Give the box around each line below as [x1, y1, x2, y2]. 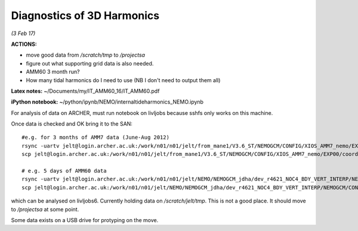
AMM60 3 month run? [26, 68, 80, 76]
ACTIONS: [11, 40, 37, 48]
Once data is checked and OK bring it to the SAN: [11, 120, 132, 127]
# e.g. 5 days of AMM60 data [21, 167, 107, 174]
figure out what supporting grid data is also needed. [26, 60, 154, 67]
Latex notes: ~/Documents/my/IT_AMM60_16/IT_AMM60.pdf [11, 87, 160, 95]
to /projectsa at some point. [11, 205, 79, 213]
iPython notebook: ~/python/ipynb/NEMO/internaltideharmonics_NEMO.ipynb [11, 98, 204, 105]
